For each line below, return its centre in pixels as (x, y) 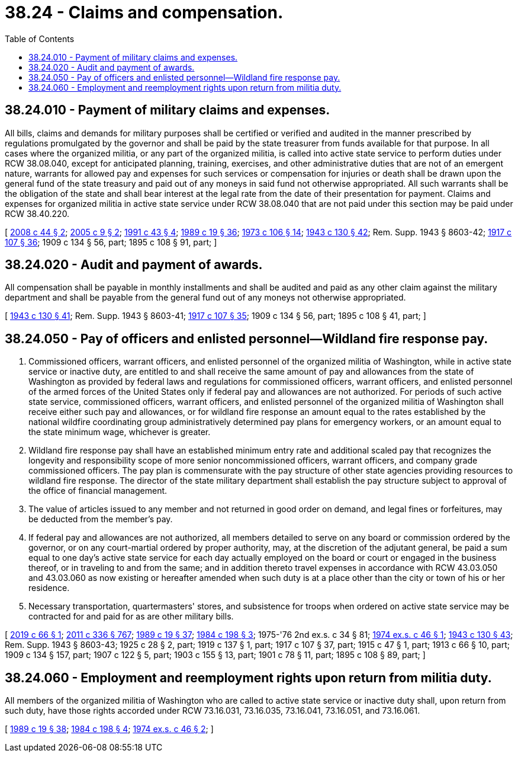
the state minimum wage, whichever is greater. (120, 432)
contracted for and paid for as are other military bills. (131, 617)
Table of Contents (40, 39)
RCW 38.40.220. (37, 213)
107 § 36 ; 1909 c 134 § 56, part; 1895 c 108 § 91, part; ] (111, 242)
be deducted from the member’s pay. (101, 519)
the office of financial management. (98, 491)
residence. (49, 588)
